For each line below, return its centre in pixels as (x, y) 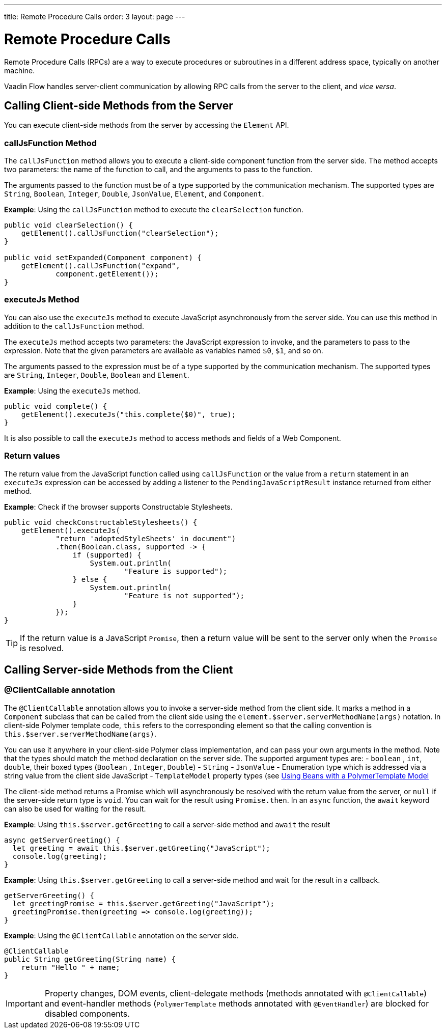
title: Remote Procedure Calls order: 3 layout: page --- (95, 17)
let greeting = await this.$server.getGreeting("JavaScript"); (141, 848)
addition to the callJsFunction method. (74, 326)
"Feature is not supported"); (185, 595)
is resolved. (42, 648)
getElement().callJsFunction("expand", (101, 266)
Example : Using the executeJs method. (72, 390)
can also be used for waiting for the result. (75, 808)
